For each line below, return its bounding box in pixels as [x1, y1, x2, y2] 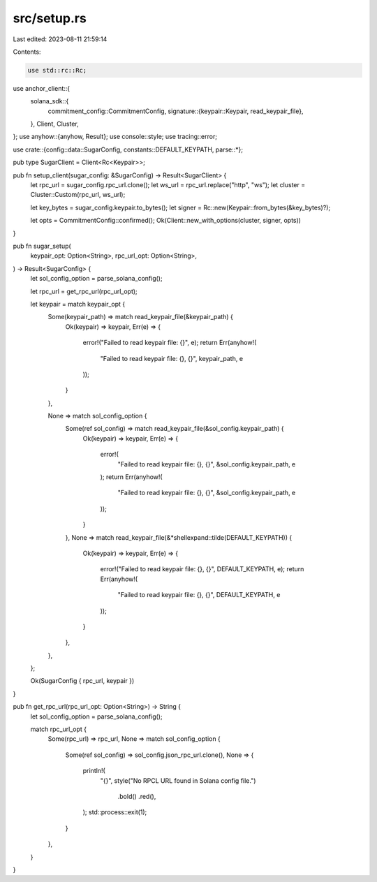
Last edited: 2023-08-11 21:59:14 [13, 35, 108, 43]
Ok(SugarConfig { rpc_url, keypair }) [30, 677, 135, 685]
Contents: [13, 47, 41, 56]
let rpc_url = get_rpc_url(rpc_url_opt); [30, 287, 138, 295]
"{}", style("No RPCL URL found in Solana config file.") [100, 776, 256, 785]
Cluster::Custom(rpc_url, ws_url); [30, 191, 126, 199]
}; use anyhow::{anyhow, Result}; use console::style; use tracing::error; [13, 133, 218, 141]
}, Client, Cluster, [30, 119, 80, 128]
